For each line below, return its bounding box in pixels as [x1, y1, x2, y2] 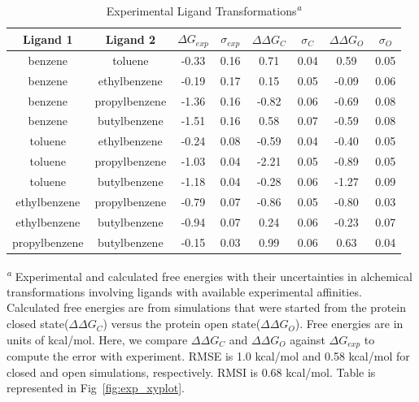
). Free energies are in [295, 315, 404, 332]
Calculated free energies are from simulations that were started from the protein [7, 299, 406, 316]
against [290, 331, 325, 348]
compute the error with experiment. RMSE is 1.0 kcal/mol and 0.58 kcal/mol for [7, 348, 410, 365]
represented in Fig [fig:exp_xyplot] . [7, 379, 185, 396]
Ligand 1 [23, 30, 73, 47]
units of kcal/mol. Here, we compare [7, 331, 188, 348]
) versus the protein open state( [103, 315, 261, 332]
